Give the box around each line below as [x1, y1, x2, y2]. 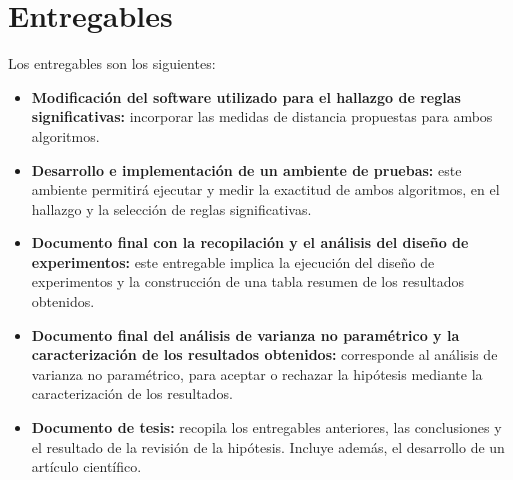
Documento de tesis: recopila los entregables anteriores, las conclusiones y [31, 417, 502, 438]
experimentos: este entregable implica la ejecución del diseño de [31, 251, 435, 272]
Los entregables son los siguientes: [8, 53, 216, 74]
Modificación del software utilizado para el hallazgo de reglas [31, 86, 461, 107]
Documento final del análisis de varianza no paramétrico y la [31, 324, 460, 345]
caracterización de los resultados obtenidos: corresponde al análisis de [31, 344, 498, 365]
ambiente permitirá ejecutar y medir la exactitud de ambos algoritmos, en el [31, 179, 500, 200]
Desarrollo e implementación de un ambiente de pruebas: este [31, 159, 462, 180]
